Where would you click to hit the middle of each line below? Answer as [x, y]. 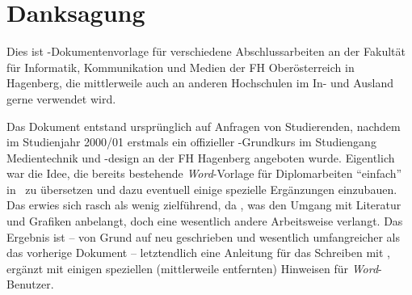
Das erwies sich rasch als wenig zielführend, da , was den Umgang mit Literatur [204, 205]
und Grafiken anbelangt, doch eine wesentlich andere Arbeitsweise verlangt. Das [205, 221]
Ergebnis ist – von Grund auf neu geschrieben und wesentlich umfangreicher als [204, 236]
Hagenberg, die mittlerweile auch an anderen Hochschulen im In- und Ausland [200, 83]
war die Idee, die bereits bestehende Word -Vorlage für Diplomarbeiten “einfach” [204, 173]
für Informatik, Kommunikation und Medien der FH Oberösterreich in [181, 67]
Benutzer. [30, 284]
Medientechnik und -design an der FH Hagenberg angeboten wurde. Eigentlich [201, 157]
